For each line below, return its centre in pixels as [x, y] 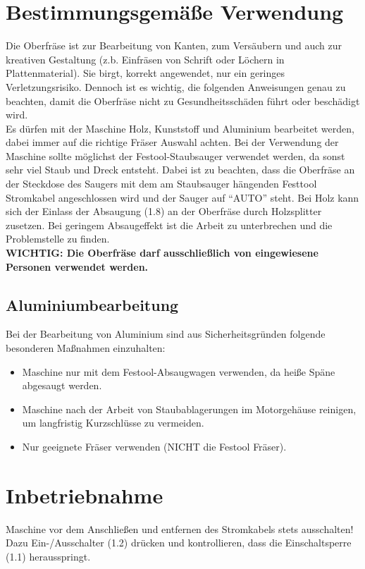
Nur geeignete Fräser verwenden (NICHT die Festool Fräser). [154, 446]
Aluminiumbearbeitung [92, 304]
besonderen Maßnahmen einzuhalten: [86, 348]
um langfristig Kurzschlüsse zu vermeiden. [113, 423]
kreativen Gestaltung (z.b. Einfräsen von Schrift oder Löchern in [145, 59]
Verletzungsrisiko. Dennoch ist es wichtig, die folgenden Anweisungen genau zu [176, 86]
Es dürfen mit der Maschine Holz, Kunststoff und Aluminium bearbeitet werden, [180, 128]
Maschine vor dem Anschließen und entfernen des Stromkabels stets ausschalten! [180, 528]
